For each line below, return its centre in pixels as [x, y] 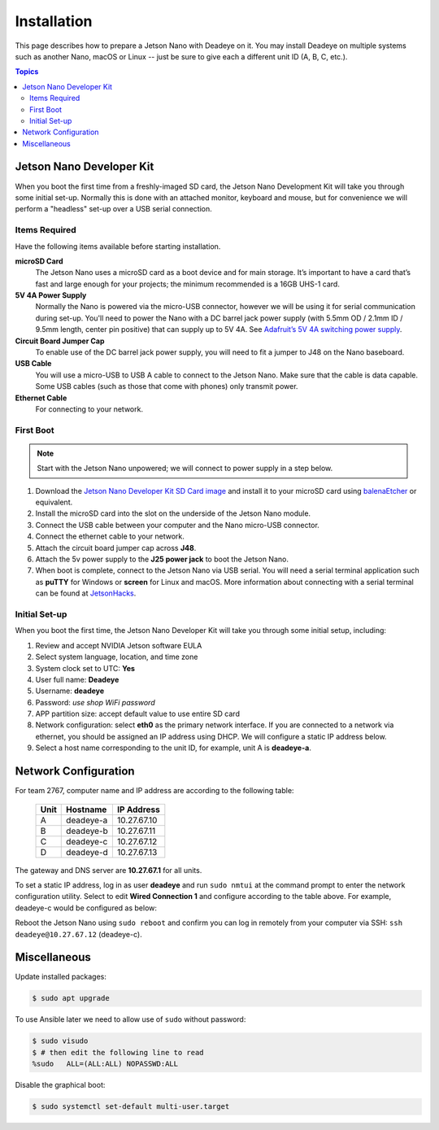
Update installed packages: [61, 977]
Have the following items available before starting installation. [118, 246]
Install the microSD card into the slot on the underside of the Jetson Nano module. [173, 513]
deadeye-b [87, 831]
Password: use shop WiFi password [95, 702]
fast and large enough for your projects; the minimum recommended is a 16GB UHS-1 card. [188, 284]
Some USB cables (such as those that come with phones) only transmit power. [167, 386]
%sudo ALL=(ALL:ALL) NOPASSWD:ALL [105, 1064]
